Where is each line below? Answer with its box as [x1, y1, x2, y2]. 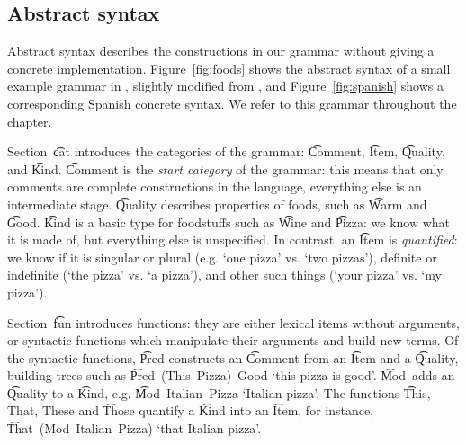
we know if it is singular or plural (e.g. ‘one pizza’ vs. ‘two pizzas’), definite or [7, 247, 437, 266]
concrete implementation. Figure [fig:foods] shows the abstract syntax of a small [7, 58, 451, 77]
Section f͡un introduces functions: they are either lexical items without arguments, [7, 313, 460, 332]
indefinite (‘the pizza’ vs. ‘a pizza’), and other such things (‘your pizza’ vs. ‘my [7, 265, 443, 284]
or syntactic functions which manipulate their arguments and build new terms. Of [7, 331, 459, 350]
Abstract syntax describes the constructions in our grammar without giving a [7, 41, 435, 60]
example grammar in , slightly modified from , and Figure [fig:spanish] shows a [7, 76, 444, 95]
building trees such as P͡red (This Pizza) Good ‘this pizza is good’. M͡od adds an [7, 366, 455, 385]
